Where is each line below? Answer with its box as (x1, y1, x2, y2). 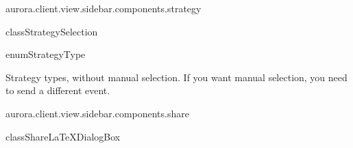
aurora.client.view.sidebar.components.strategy (5, 1, 202, 15)
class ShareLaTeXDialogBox (5, 129, 121, 143)
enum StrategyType (5, 47, 86, 61)
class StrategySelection (5, 24, 98, 38)
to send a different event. (5, 83, 110, 98)
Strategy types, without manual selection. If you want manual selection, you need (5, 70, 348, 84)
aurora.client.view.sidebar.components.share (5, 106, 189, 120)
